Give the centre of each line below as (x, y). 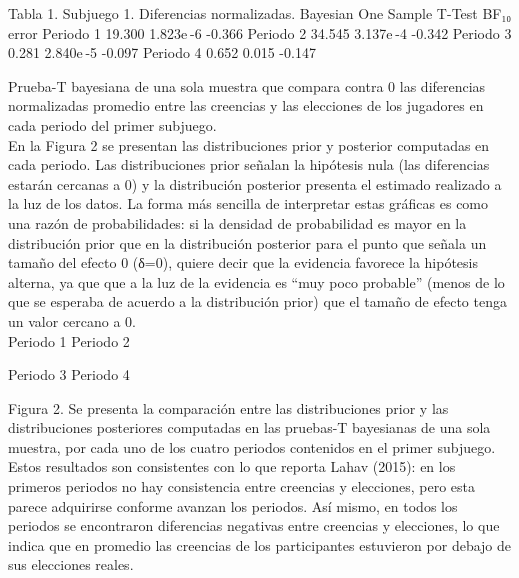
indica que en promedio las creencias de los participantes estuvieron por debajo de (260, 544)
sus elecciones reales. (71, 564)
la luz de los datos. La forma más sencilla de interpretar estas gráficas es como (248, 203)
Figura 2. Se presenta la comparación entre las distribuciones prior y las (228, 407)
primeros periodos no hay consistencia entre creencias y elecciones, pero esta (241, 486)
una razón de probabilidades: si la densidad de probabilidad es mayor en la (237, 222)
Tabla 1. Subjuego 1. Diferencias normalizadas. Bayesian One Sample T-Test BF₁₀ (260, 13)
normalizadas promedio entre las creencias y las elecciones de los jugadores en (246, 105)
